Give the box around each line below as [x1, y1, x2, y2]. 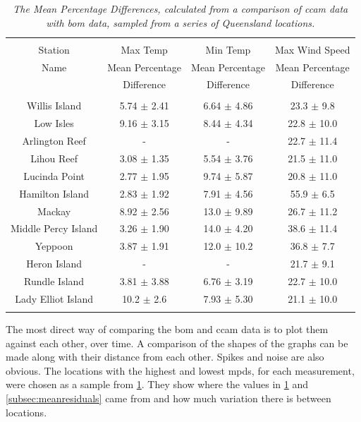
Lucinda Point [23, 168, 85, 183]
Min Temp [205, 42, 251, 56]
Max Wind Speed [274, 42, 350, 56]
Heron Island [26, 256, 82, 271]
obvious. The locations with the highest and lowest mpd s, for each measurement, [6, 363, 355, 378]
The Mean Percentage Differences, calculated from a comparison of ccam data [13, 1, 348, 16]
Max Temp [121, 42, 168, 56]
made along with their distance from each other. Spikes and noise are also [6, 349, 324, 364]
